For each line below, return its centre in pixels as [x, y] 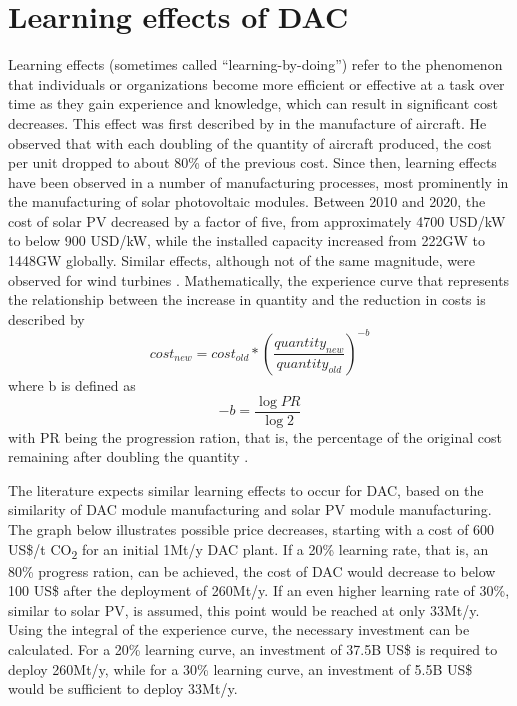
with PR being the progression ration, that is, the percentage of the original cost [255, 436]
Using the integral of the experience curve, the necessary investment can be [239, 629]
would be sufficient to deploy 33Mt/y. [123, 688]
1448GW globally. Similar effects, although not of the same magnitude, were [241, 260]
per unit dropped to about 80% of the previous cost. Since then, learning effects [252, 162]
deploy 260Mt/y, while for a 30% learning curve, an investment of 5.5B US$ [240, 668]
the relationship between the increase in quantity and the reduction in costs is [247, 299]
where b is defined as [72, 384]
